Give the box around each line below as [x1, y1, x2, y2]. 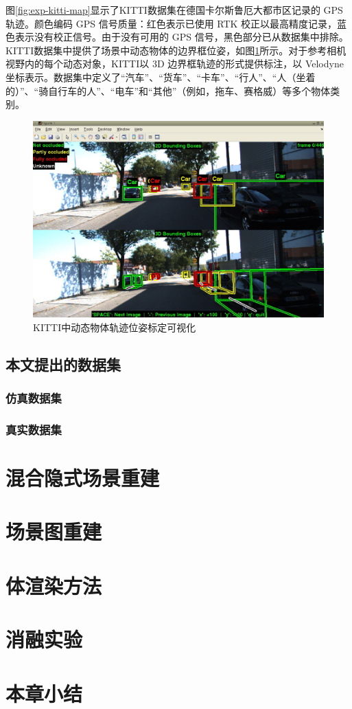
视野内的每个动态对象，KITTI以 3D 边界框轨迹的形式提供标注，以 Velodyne [5, 56, 344, 71]
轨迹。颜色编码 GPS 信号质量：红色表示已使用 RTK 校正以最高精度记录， [5, 16, 338, 30]
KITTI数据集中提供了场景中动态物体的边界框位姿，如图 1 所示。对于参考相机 [5, 43, 347, 57]
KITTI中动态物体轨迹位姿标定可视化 [33, 319, 196, 334]
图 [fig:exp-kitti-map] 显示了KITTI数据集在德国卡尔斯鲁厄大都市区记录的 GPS [5, 3, 343, 16]
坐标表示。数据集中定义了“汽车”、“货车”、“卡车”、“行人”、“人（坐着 [5, 69, 316, 84]
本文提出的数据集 [5, 353, 121, 374]
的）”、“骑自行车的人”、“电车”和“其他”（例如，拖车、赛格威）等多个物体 [5, 83, 331, 98]
